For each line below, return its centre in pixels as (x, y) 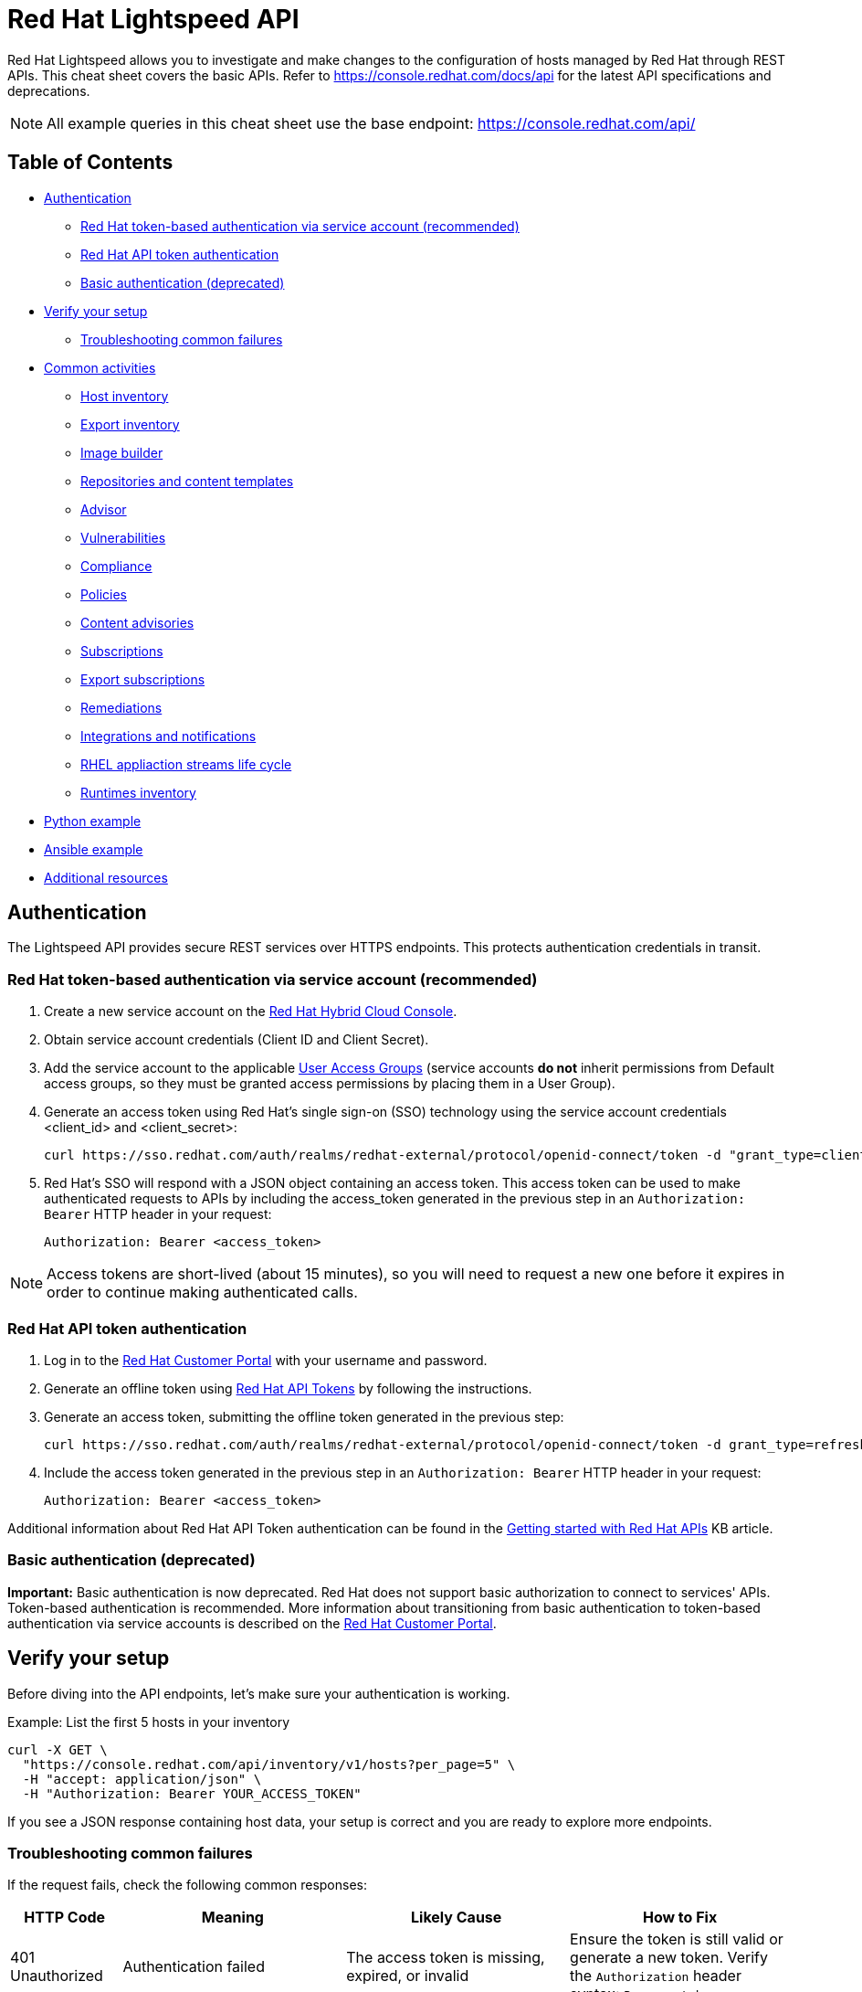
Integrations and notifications (168, 736)
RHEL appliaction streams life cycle (186, 764)
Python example (93, 821)
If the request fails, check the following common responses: (187, 1885)
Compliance (116, 566)
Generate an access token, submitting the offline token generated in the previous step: (304, 1416)
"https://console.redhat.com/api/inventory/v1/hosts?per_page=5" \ (269, 1764)
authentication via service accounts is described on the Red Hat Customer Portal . (252, 1623)
